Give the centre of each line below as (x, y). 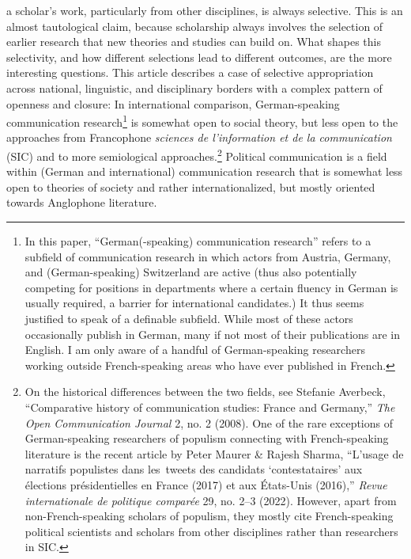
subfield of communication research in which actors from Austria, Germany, (208, 256)
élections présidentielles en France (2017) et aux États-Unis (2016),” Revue (206, 484)
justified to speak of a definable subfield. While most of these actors (189, 318)
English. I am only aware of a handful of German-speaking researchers (195, 350)
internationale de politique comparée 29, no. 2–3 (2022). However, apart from (211, 500)
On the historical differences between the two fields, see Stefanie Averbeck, (205, 392)
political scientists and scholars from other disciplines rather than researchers (211, 531)
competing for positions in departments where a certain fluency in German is (211, 287)
